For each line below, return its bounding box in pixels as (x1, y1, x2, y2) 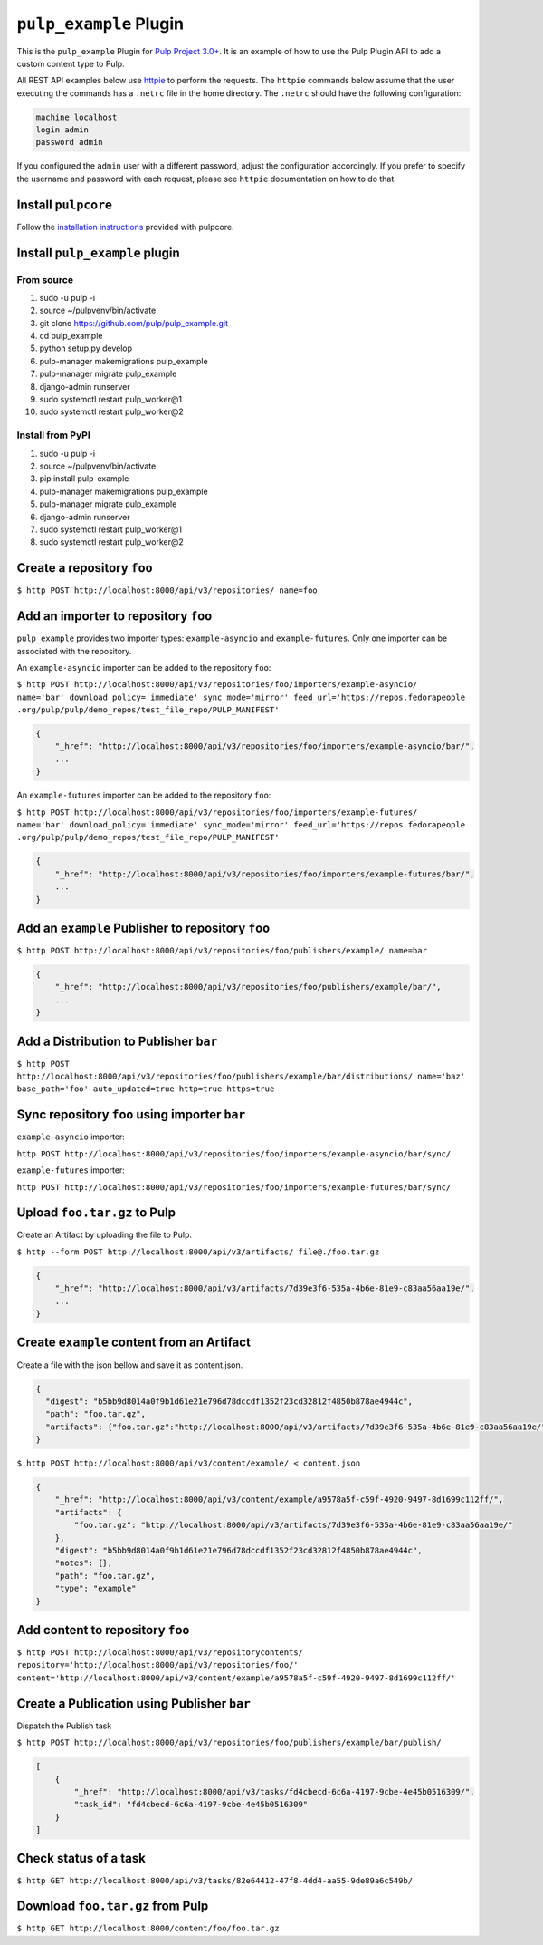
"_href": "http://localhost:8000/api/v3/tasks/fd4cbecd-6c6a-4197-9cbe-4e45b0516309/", (73, 1786, 475, 1796)
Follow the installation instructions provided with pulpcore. (16, 221, 234, 232)
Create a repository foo (16, 560, 153, 576)
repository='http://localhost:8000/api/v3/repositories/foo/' (16, 1660, 299, 1670)
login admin (35, 125, 90, 135)
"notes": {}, (54, 1558, 113, 1568)
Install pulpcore (16, 197, 113, 212)
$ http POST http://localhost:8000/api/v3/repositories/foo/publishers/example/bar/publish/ (16, 1737, 443, 1748)
